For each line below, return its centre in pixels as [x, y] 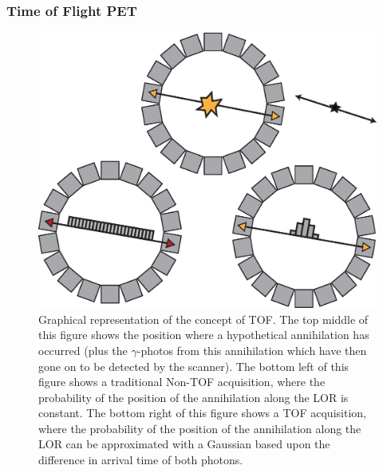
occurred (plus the [83, 350]
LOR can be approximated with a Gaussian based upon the [184, 444]
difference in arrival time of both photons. [141, 460]
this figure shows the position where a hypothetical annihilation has [204, 335]
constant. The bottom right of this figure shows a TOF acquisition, [202, 413]
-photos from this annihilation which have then [252, 350]
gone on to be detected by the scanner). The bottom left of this [194, 366]
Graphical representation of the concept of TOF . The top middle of [203, 319]
